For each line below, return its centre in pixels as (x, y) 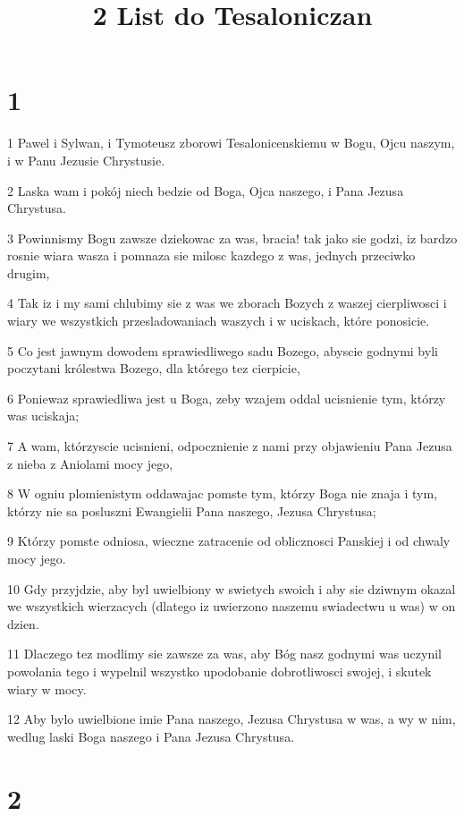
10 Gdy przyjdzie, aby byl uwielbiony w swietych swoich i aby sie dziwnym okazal (232, 588)
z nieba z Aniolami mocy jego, (90, 463)
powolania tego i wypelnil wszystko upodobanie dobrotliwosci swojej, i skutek (219, 671)
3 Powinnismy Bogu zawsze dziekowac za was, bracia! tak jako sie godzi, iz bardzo (232, 238)
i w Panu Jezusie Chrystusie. (86, 160)
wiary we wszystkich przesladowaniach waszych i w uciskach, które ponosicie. (219, 321)
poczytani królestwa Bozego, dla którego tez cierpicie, (154, 368)
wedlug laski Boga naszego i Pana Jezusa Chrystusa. (151, 736)
